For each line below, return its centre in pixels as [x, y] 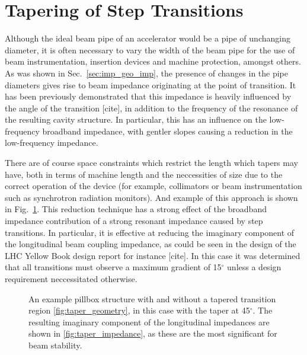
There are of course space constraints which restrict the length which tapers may [151, 163]
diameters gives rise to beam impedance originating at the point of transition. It [151, 84]
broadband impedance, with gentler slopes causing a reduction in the [167, 131]
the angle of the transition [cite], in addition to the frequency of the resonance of [151, 108]
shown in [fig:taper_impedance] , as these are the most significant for [153, 333]
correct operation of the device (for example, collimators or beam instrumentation [153, 186]
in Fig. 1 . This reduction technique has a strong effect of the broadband [136, 209]
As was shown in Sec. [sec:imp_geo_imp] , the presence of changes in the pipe [147, 73]
